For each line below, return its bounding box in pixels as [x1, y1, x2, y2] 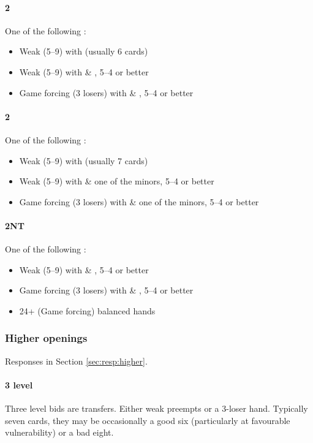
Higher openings [5, 330, 88, 346]
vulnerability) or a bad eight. [5, 426, 114, 439]
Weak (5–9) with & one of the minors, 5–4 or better [19, 175, 214, 187]
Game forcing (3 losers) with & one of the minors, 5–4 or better [19, 195, 259, 208]
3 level [5, 378, 33, 391]
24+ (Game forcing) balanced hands [19, 304, 156, 317]
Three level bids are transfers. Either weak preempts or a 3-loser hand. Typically [5, 402, 308, 415]
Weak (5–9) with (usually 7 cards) [19, 154, 148, 167]
